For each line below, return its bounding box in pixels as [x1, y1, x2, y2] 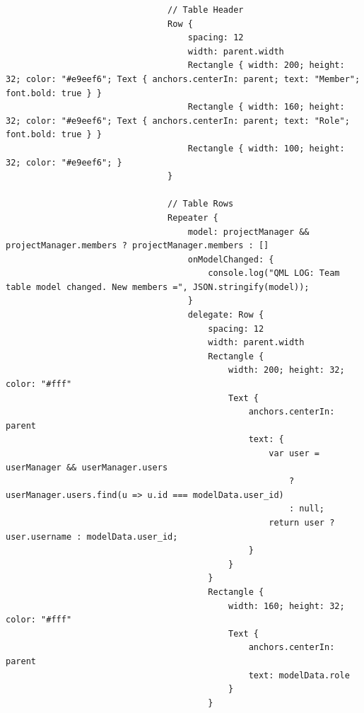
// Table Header [168, 5, 244, 15]
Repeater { [168, 212, 218, 223]
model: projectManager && [187, 226, 310, 237]
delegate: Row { [187, 310, 264, 320]
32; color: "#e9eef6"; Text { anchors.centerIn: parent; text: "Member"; [6, 74, 360, 84]
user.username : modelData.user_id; [6, 531, 178, 542]
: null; [288, 504, 325, 514]
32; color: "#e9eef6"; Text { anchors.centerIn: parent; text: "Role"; [6, 115, 350, 126]
